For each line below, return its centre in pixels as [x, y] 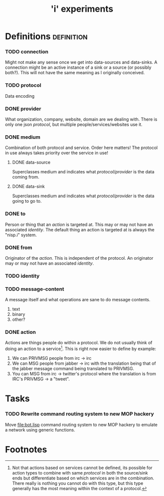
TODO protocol [23, 85]
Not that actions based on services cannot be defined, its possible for [82, 468]
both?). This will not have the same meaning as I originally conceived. [75, 73]
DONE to [15, 214]
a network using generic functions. [40, 430]
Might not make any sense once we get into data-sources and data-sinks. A [81, 62]
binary [19, 314]
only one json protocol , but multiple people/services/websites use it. [74, 124]
